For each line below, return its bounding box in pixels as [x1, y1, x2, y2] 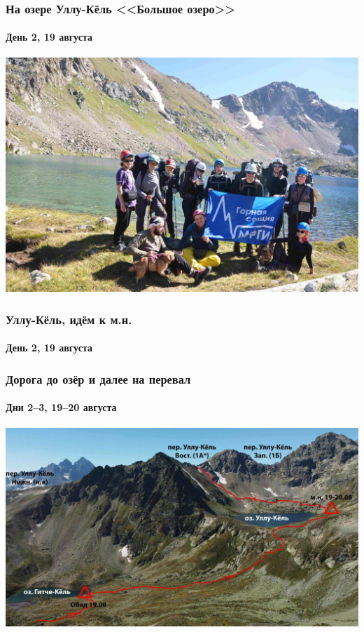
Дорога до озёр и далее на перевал [6, 370, 191, 387]
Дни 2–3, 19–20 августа [6, 400, 117, 415]
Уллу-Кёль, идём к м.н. [6, 310, 132, 328]
